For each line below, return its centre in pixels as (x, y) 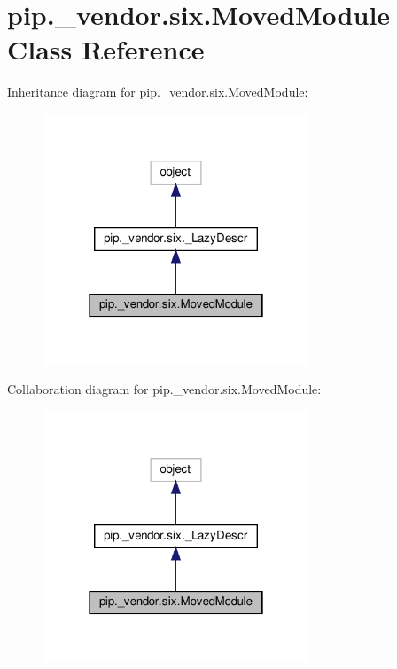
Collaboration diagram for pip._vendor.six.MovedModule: (164, 389)
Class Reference (106, 49)
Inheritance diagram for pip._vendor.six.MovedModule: (158, 92)
